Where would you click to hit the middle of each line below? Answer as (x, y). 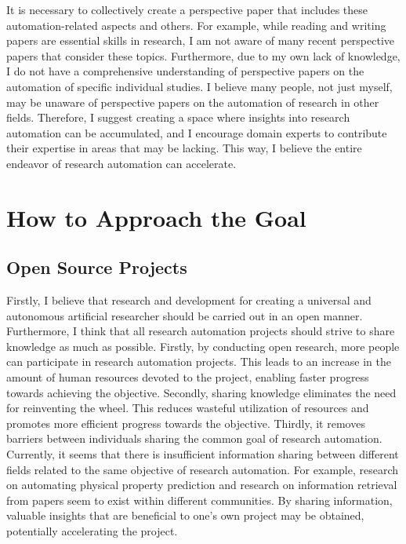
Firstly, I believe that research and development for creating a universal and (189, 300)
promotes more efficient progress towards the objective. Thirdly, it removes (186, 423)
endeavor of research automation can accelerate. (121, 163)
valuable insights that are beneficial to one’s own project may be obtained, (185, 515)
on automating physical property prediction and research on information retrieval (202, 485)
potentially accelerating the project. (92, 531)
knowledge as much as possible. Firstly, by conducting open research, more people (203, 346)
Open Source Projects (97, 267)
